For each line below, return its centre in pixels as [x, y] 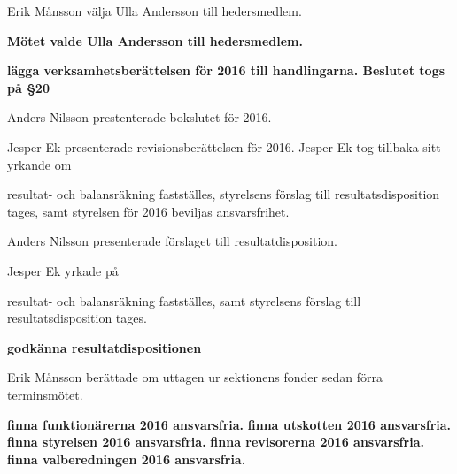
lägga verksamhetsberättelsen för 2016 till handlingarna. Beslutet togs [226, 70]
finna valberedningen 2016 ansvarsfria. [127, 459]
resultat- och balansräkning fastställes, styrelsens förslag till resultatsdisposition [224, 194]
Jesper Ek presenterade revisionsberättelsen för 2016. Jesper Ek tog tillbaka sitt [224, 146]
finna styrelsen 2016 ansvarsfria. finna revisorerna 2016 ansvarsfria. [216, 442]
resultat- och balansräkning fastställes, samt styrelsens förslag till [184, 300]
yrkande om [39, 164]
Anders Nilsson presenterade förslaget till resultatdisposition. [173, 241]
